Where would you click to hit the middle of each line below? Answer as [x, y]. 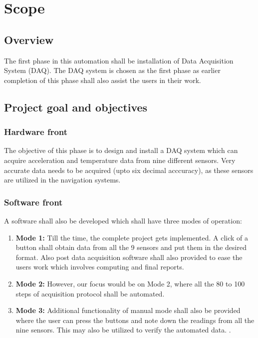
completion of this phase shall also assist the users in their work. [103, 80]
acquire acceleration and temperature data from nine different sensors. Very [120, 160]
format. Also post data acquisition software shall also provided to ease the [129, 257]
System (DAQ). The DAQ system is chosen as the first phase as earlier [112, 70]
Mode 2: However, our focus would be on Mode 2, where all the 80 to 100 [130, 283]
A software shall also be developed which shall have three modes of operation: [123, 220]
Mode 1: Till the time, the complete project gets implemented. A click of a [132, 237]
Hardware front [36, 132]
